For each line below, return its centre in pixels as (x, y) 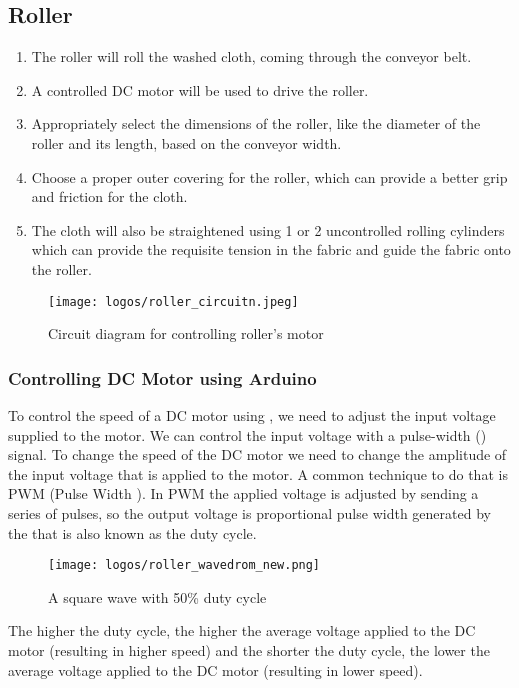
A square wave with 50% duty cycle (157, 596)
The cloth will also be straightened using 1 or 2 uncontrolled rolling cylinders (268, 229)
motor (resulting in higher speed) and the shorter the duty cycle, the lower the (249, 650)
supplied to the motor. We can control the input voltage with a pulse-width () (247, 434)
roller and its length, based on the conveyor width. (186, 142)
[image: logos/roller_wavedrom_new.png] (184, 565)
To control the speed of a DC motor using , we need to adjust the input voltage (252, 415)
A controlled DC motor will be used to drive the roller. (200, 89)
